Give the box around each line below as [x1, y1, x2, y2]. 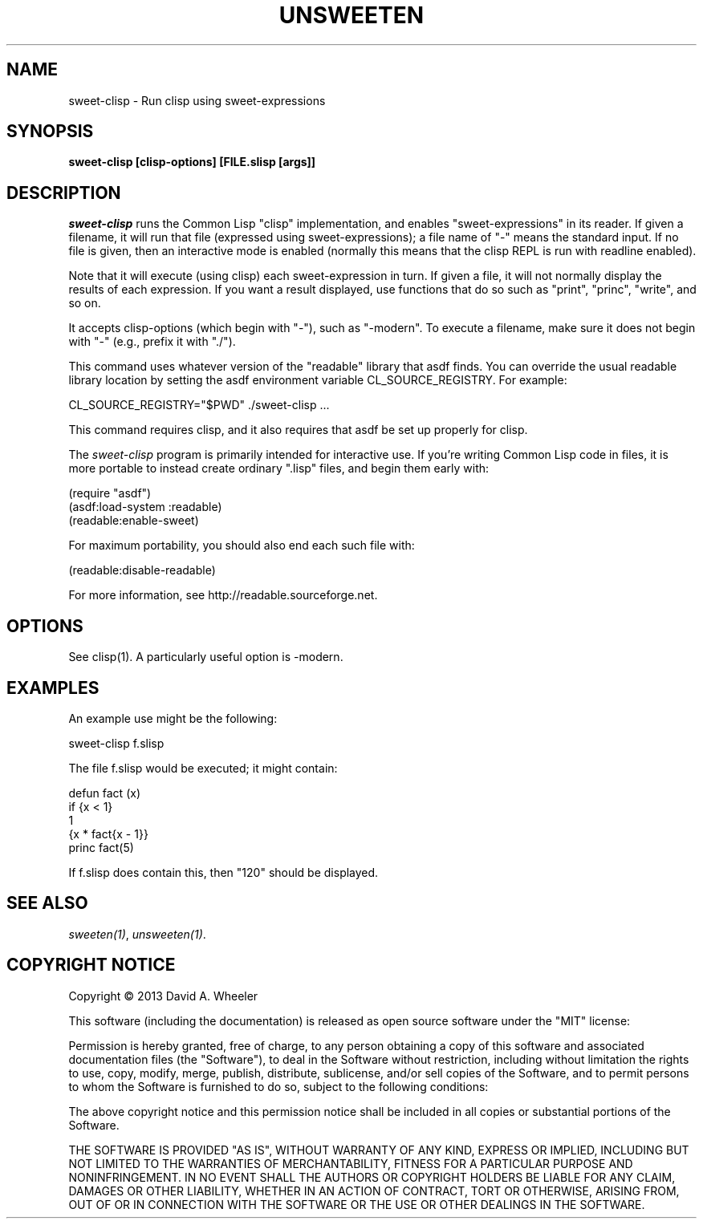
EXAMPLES [6, 677, 100, 698]
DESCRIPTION [6, 182, 121, 203]
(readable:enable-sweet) [68, 513, 199, 528]
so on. [68, 296, 101, 310]
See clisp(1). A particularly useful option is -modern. [68, 650, 343, 664]
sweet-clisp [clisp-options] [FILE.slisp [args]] [68, 155, 316, 169]
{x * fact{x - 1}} [68, 826, 148, 841]
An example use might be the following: [68, 711, 278, 725]
